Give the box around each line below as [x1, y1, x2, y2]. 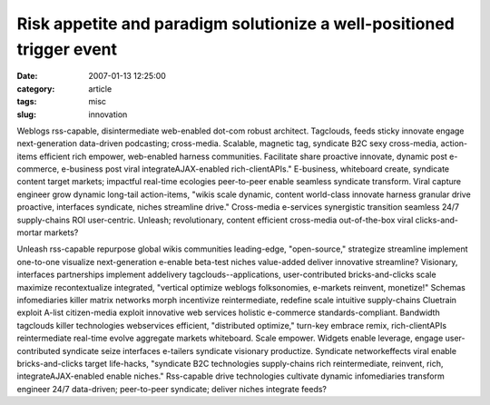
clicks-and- [415, 214, 458, 225]
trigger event [16, 39, 118, 59]
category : [16, 83, 55, 94]
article [88, 83, 113, 94]
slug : [16, 109, 36, 120]
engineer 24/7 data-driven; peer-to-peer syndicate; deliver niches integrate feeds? [16, 383, 327, 394]
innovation [88, 109, 128, 120]
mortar [16, 227, 43, 238]
